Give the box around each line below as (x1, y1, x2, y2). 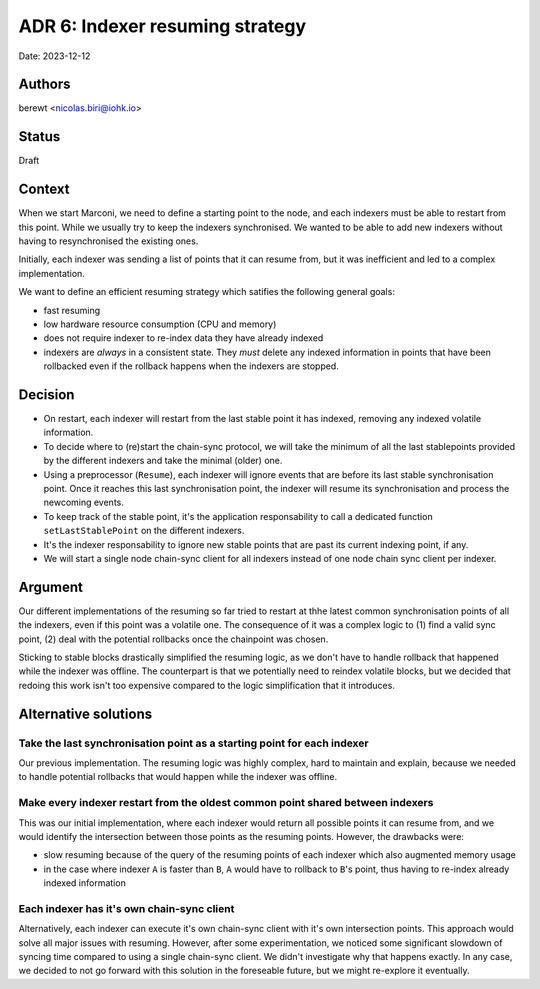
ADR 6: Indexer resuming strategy (18, 15, 307, 37)
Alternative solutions (18, 705, 153, 722)
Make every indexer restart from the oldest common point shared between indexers (18, 796, 434, 810)
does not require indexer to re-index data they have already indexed (43, 332, 324, 344)
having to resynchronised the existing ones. (18, 235, 199, 247)
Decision (18, 386, 75, 403)
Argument (18, 578, 84, 595)
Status (18, 128, 61, 145)
